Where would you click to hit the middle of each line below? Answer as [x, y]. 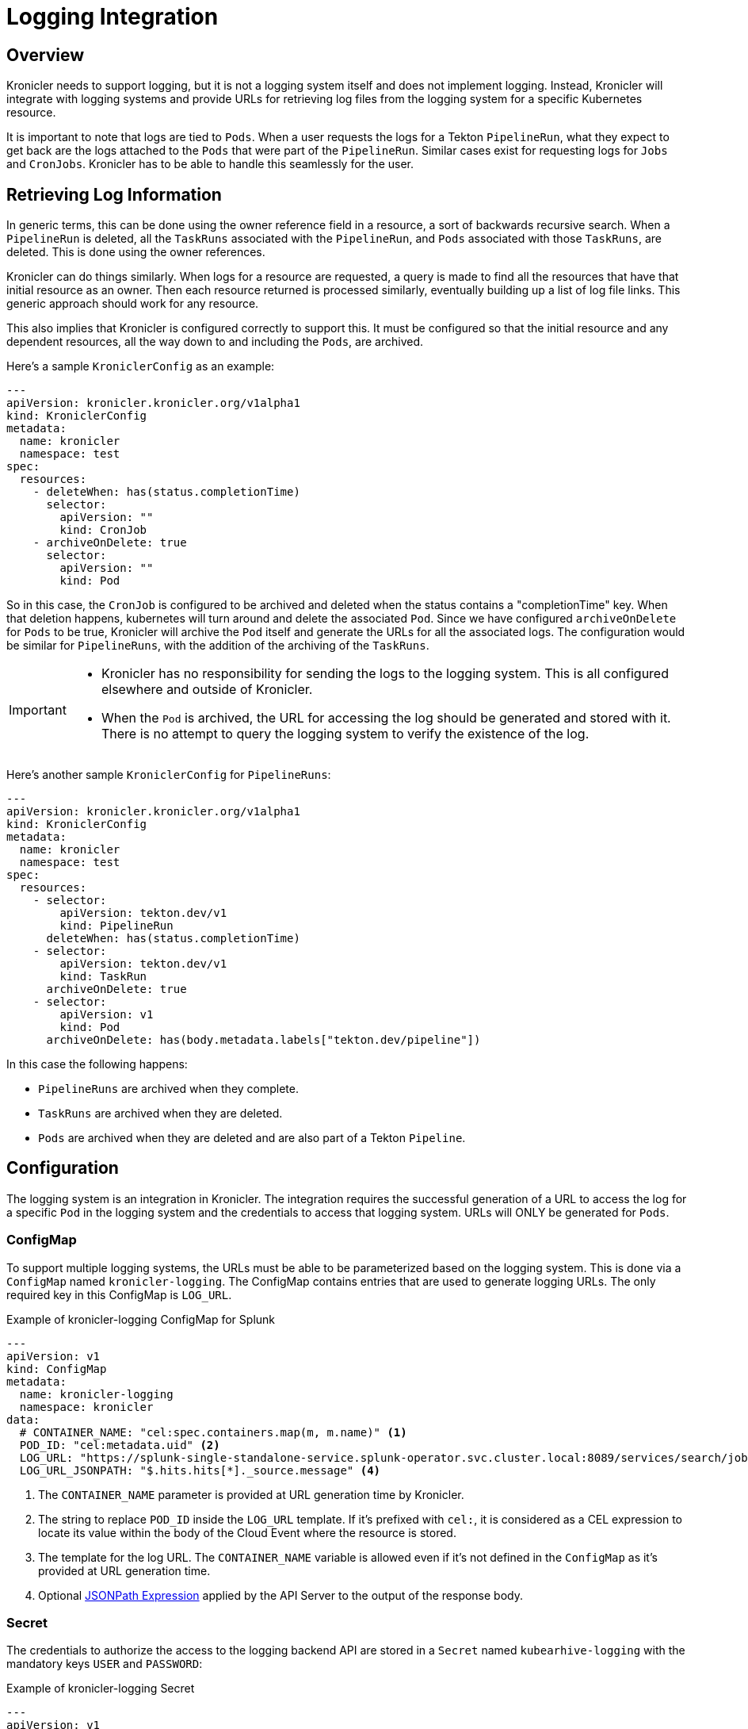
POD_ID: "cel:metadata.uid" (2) [120, 1445]
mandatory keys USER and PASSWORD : [105, 1664]
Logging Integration [113, 17]
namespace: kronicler [86, 1407]
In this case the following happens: [97, 1064]
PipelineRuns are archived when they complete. [169, 1089]
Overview [46, 55]
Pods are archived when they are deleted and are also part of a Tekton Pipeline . [252, 1138]
